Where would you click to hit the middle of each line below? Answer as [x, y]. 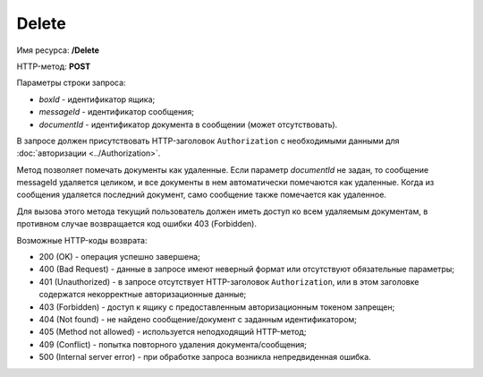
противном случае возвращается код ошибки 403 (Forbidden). [136, 224]
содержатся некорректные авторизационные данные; [143, 295]
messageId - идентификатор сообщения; [116, 112]
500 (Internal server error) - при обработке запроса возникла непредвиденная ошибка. [205, 357]
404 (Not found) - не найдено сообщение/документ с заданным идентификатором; [198, 319]
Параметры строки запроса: [71, 83]
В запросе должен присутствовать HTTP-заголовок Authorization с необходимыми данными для [208, 141]
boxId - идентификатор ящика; [97, 99]
